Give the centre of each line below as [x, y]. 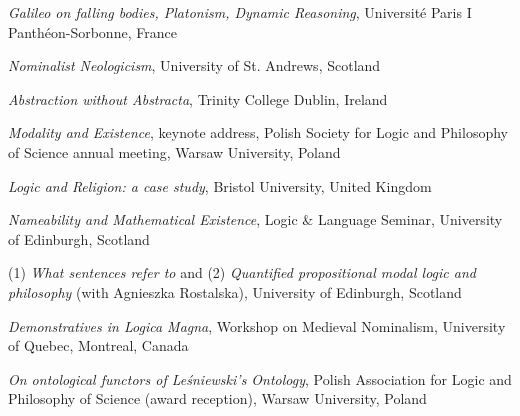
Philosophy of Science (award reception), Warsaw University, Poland [217, 398]
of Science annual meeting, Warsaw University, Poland [174, 151]
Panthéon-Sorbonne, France [92, 31]
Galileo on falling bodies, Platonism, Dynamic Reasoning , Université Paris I [240, 12]
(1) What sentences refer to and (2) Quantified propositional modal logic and [242, 272]
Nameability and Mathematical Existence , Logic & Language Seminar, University [255, 219]
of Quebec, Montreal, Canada [98, 345]
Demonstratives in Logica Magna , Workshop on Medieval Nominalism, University [257, 325]
